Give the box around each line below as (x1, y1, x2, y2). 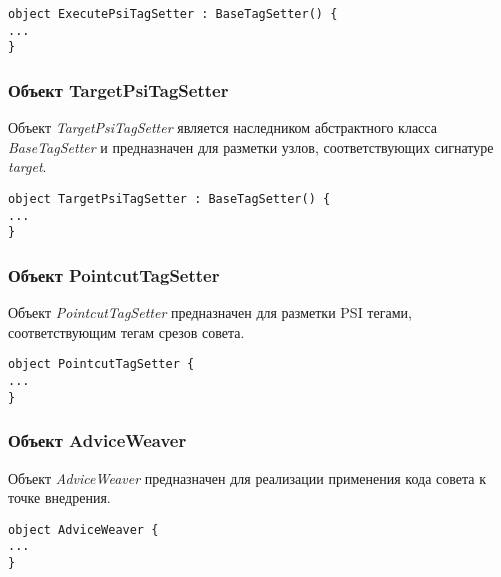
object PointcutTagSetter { (8, 357, 195, 372)
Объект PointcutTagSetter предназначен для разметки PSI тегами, (8, 302, 412, 323)
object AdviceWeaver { (8, 522, 159, 537)
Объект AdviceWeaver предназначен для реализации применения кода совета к (8, 467, 486, 488)
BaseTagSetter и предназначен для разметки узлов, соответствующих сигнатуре (8, 136, 494, 157)
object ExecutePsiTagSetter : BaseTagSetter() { (8, 7, 338, 21)
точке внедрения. (8, 487, 111, 508)
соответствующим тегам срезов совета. (8, 321, 245, 342)
